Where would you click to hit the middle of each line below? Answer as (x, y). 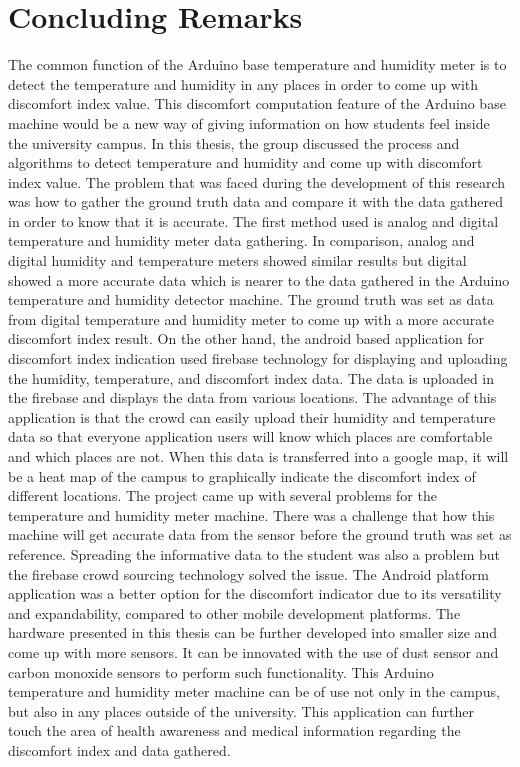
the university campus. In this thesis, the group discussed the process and (234, 142)
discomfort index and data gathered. (119, 749)
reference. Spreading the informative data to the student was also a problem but (254, 553)
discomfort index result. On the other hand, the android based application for (246, 338)
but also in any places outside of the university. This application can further (241, 710)
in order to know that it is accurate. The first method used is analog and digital (253, 220)
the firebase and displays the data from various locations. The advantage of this (252, 397)
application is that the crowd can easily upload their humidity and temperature (252, 416)
